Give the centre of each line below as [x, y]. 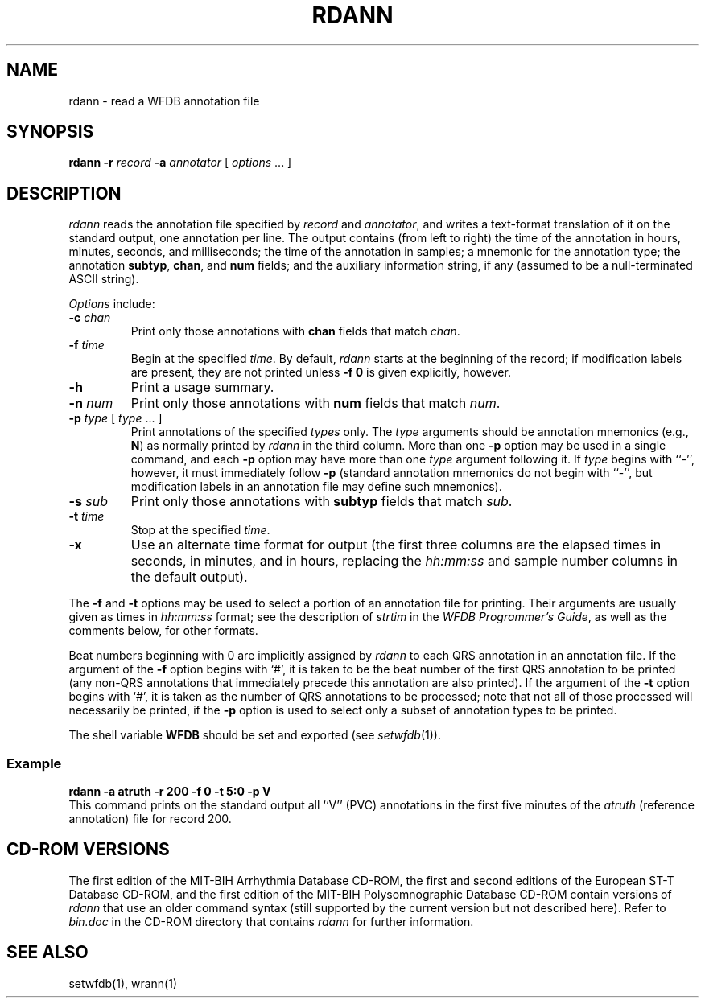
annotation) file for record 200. [150, 819]
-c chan [90, 318]
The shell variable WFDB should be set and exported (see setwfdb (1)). [255, 735]
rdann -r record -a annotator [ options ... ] [180, 163]
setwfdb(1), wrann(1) [123, 983]
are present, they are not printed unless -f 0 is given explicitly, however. [321, 372]
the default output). [189, 577]
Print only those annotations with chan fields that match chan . [295, 331]
